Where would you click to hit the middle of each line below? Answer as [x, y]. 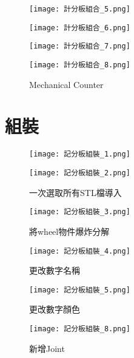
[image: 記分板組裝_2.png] [80, 173]
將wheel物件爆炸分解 [69, 231]
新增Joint [47, 348]
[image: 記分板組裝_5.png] [80, 290]
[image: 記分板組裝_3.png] [80, 212]
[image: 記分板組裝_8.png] [80, 329]
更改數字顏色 [55, 309]
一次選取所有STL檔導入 [75, 192]
